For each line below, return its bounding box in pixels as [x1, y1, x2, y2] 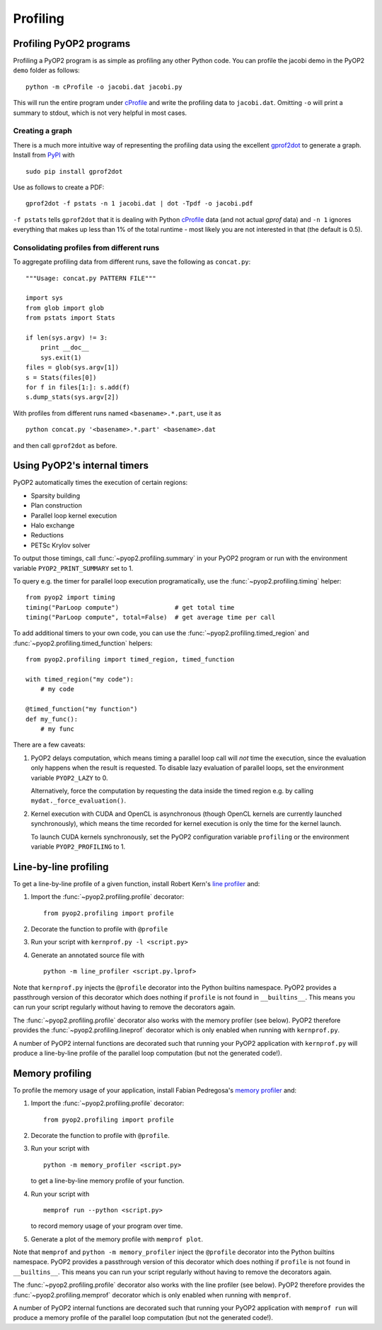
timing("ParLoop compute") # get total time [25, 603, 235, 611]
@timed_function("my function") [25, 705, 138, 713]
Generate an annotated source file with [30, 951, 145, 959]
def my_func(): [25, 715, 79, 723]
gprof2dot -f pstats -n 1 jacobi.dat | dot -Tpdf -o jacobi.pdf [25, 199, 254, 208]
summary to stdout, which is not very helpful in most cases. [13, 108, 187, 117]
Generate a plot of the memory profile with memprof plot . [30, 1234, 204, 1244]
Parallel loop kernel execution [30, 511, 117, 520]
